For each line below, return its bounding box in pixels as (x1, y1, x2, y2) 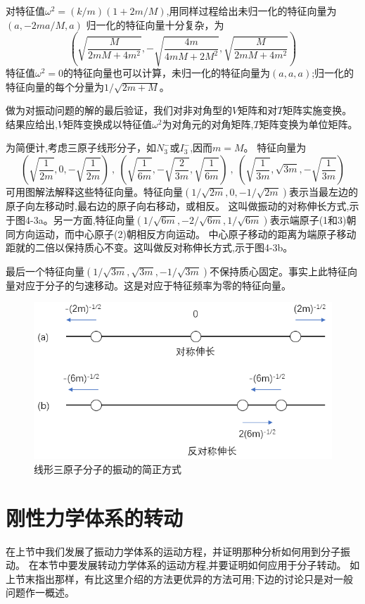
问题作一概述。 (6, 585, 75, 600)
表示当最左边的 (289, 184, 358, 199)
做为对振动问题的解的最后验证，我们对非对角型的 (6, 103, 232, 118)
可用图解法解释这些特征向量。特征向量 (6, 184, 183, 199)
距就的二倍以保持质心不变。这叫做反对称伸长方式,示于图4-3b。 (6, 240, 293, 255)
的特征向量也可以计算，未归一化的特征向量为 (63, 65, 271, 80)
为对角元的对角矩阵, (162, 116, 254, 131)
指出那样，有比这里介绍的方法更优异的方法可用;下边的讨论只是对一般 (34, 571, 353, 586)
